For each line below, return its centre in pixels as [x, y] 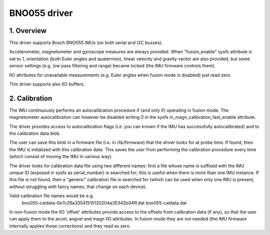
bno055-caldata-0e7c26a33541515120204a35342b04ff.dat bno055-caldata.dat [104, 203]
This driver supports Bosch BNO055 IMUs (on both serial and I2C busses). [86, 43]
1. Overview [28, 31]
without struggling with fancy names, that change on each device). [78, 187]
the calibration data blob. [35, 133]
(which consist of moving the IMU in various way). [61, 157]
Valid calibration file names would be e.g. [52, 196]
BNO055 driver [41, 13]
